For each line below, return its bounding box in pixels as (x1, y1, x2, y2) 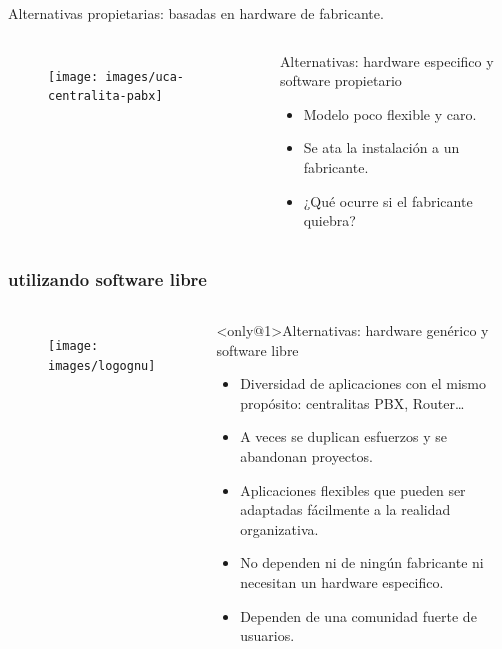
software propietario (279, 70, 402, 91)
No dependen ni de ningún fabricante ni (240, 552, 484, 573)
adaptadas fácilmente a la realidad (240, 499, 451, 520)
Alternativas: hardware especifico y (279, 50, 494, 71)
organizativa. (240, 518, 319, 539)
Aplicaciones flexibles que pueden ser (240, 479, 466, 500)
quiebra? (303, 210, 356, 231)
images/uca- (105, 69, 185, 84)
